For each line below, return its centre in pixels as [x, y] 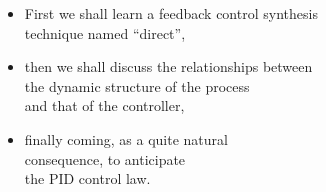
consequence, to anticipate [105, 158]
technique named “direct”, [105, 32]
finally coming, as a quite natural [126, 138]
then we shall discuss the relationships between [168, 66]
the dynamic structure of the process [137, 85]
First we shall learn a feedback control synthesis [171, 13]
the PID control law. [87, 178]
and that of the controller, [104, 105]
